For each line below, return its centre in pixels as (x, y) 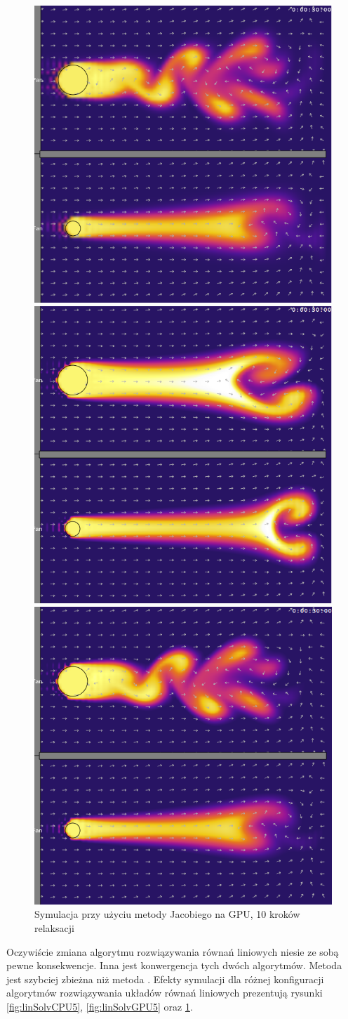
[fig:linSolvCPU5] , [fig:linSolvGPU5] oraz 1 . (100, 1006)
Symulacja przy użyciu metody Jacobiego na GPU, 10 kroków (167, 914)
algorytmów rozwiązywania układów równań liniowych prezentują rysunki (165, 993)
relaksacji (54, 927)
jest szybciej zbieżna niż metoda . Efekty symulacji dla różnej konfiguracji (165, 979)
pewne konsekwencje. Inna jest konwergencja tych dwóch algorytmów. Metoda (174, 965)
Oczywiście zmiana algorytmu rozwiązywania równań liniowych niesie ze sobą (173, 951)
